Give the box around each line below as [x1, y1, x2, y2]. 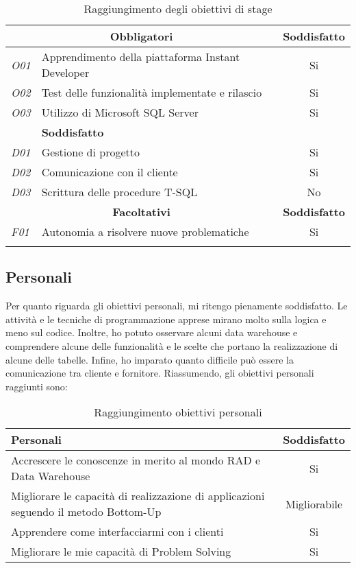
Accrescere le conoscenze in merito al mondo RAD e [11, 452, 261, 469]
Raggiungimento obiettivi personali [94, 404, 262, 421]
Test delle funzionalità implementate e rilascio [41, 84, 262, 100]
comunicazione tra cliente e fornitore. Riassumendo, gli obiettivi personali [5, 366, 314, 380]
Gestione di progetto [41, 144, 140, 160]
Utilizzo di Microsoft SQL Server [41, 104, 199, 120]
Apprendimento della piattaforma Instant [41, 49, 240, 64]
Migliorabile [285, 495, 343, 512]
